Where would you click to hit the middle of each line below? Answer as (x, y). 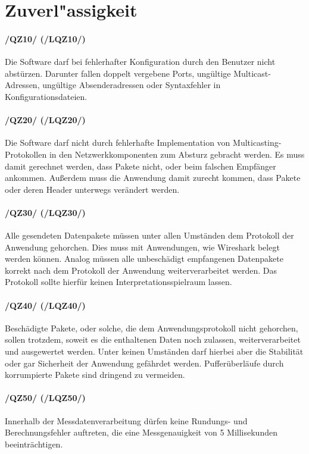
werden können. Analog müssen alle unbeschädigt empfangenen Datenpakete (144, 259)
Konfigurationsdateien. (46, 96)
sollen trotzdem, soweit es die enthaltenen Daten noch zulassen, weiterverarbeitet (153, 339)
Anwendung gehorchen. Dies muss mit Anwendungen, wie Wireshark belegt (142, 247)
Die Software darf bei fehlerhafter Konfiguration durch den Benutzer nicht (140, 62)
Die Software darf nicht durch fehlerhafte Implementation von (118, 143)
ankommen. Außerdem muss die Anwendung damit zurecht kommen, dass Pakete (153, 178)
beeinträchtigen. (34, 444)
